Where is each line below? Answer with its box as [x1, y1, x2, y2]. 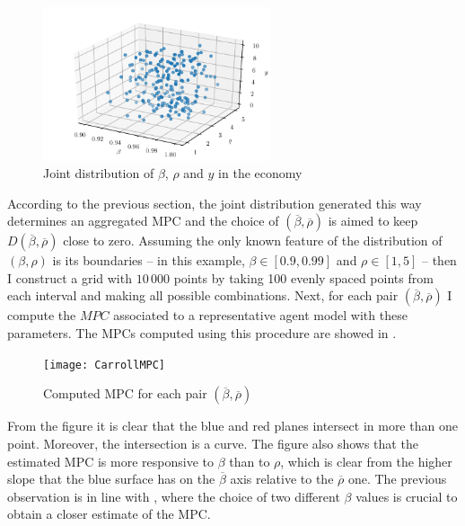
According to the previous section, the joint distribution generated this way [7, 193, 422, 212]
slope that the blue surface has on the [7, 469, 215, 488]
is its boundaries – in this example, [52, 251, 245, 270]
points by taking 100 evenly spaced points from [173, 268, 434, 287]
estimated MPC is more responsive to [7, 451, 214, 470]
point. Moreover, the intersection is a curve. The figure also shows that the [7, 433, 418, 452]
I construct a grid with [7, 268, 132, 287]
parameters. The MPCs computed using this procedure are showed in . [7, 324, 397, 343]
